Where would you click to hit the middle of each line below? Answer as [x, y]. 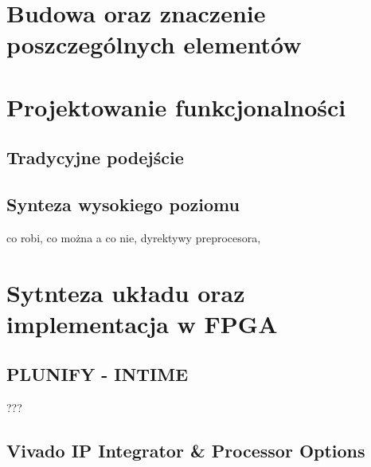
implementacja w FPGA [142, 323]
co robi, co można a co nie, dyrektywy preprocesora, [134, 237]
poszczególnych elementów [154, 44]
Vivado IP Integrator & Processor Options [186, 451]
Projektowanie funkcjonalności [176, 106]
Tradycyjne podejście [95, 157]
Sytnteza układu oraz [126, 292]
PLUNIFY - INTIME [98, 374]
